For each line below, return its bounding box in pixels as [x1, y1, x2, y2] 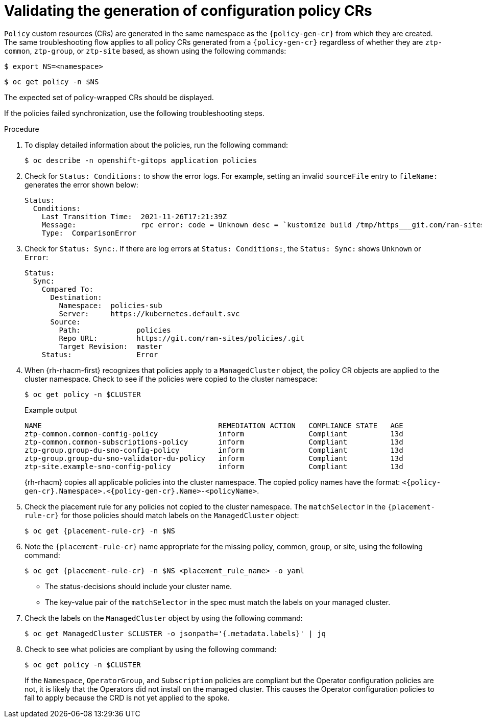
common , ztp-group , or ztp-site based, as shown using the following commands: [4, 46, 286, 55]
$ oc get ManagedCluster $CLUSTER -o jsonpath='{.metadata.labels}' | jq [25, 629, 326, 638]
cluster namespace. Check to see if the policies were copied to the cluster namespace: [25, 374, 318, 383]
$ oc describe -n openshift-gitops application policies [25, 156, 257, 165]
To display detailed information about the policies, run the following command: [25, 140, 288, 149]
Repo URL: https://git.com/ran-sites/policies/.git [59, 334, 304, 342]
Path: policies [59, 325, 171, 334]
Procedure [4, 124, 39, 133]
